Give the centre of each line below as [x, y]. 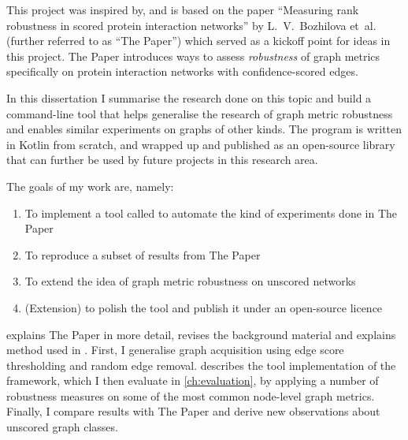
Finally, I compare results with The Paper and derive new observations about [193, 411]
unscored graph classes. [62, 427]
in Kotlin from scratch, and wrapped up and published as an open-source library [201, 144]
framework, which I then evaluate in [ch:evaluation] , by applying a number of [193, 380]
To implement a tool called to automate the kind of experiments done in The [211, 213]
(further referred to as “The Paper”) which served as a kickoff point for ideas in [198, 41]
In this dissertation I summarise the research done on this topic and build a [189, 97]
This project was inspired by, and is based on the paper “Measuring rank [183, 9]
